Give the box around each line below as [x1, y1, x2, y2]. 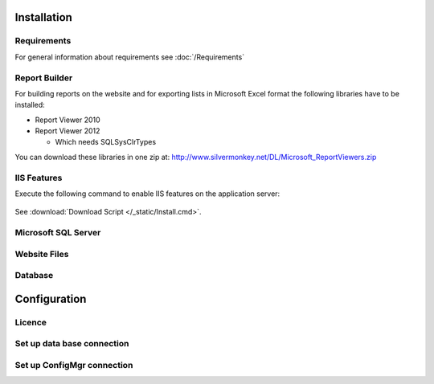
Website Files [14, 248, 69, 259]
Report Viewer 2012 [35, 126, 100, 136]
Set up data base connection [14, 338, 129, 349]
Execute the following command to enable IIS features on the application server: [14, 189, 280, 198]
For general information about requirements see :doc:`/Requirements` [14, 52, 245, 62]
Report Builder [14, 72, 73, 84]
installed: [14, 100, 46, 110]
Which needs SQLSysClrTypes [55, 137, 157, 147]
